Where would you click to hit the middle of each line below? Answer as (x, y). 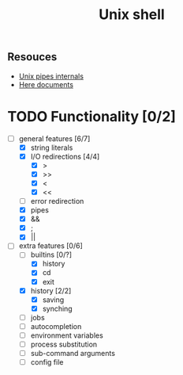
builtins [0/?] (51, 254)
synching (57, 308)
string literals (52, 147)
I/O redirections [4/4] (65, 156)
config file (47, 362)
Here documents (46, 84)
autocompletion (56, 326)
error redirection (57, 201)
